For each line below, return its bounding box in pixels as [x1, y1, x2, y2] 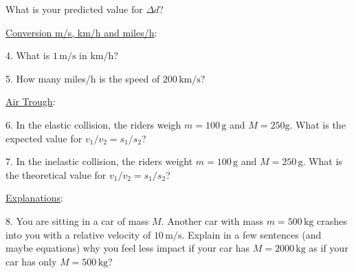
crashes [317, 213, 347, 228]
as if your [309, 241, 349, 255]
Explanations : [5, 190, 63, 205]
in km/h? [79, 48, 118, 63]
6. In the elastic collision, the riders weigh [5, 117, 181, 131]
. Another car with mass [161, 213, 263, 228]
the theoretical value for [5, 167, 107, 182]
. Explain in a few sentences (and [181, 227, 322, 241]
